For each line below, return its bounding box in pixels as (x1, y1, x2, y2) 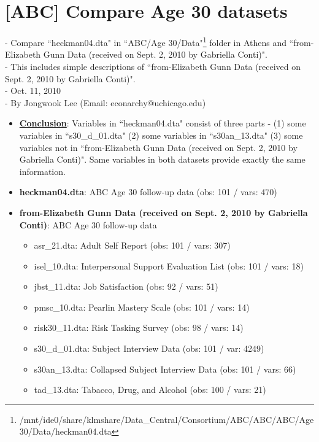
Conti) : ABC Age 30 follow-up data (19, 218, 157, 231)
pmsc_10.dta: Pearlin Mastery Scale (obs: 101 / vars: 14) (34, 300, 250, 313)
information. (19, 165, 66, 177)
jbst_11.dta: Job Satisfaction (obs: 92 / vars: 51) (34, 280, 218, 293)
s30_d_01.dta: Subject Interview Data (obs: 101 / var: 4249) (34, 342, 264, 355)
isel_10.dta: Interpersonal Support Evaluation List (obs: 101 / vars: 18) (34, 259, 304, 272)
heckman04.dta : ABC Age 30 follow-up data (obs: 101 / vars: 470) (19, 185, 277, 198)
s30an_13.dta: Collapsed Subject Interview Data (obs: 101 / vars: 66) (34, 362, 296, 375)
